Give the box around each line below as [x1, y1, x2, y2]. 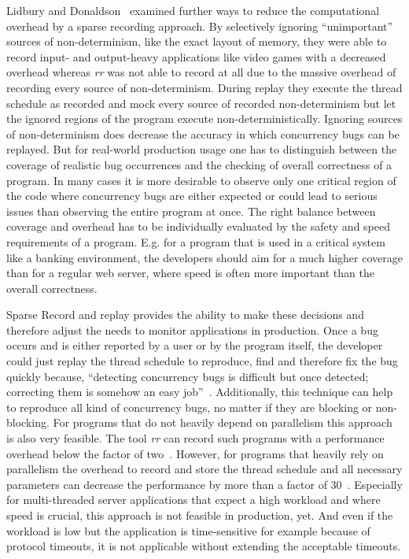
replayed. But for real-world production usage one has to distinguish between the [6, 141, 397, 157]
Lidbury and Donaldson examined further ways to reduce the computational [6, 2, 380, 18]
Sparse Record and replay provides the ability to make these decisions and [6, 306, 364, 323]
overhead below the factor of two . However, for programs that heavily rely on [6, 445, 384, 461]
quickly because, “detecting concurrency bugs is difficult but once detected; [6, 368, 369, 384]
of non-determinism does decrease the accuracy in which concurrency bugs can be [6, 125, 400, 142]
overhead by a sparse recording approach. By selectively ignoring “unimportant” [6, 17, 393, 34]
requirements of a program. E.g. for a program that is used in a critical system [6, 233, 385, 250]
